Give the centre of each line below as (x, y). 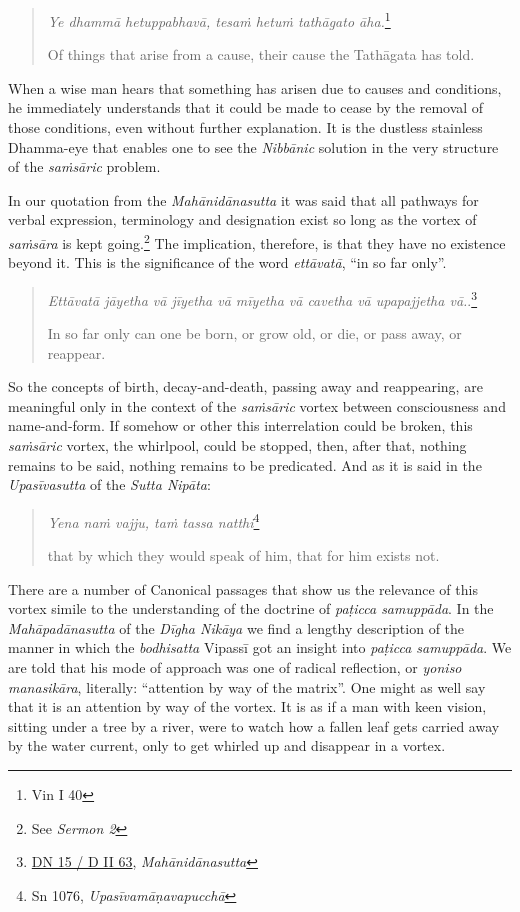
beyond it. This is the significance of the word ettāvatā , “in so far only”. (227, 262)
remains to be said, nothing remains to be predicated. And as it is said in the (245, 464)
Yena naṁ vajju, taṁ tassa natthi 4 (153, 520)
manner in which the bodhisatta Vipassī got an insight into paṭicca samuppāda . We (260, 647)
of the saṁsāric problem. (84, 166)
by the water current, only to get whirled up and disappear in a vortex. (227, 745)
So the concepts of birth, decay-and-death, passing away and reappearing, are (245, 386)
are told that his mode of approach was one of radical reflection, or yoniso (235, 667)
